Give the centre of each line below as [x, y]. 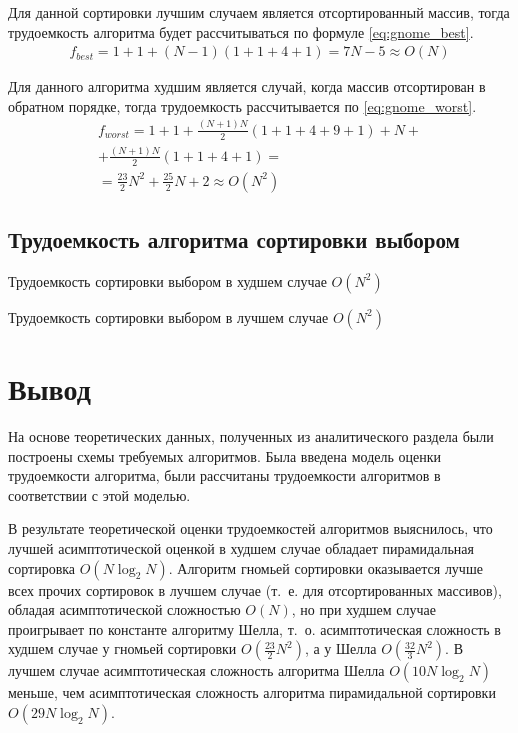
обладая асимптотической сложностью [124, 609]
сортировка [42, 567]
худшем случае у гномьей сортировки [122, 648]
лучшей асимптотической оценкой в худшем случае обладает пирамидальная [241, 548]
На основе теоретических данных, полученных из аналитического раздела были [251, 436]
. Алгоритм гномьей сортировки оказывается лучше [325, 567]
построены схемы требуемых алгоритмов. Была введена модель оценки [225, 455]
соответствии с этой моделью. [99, 494]
